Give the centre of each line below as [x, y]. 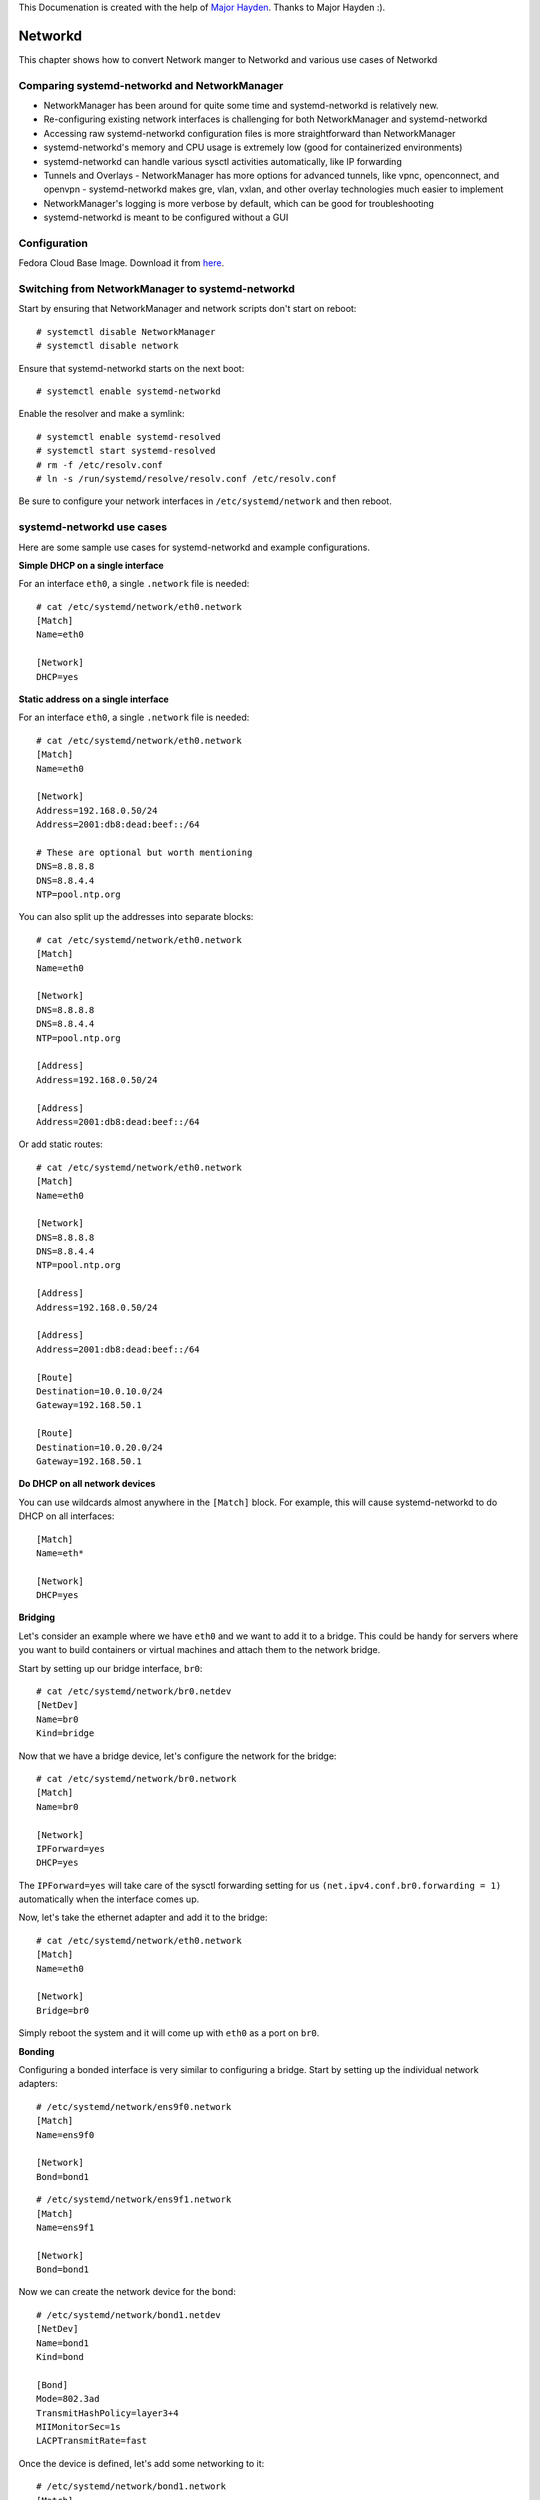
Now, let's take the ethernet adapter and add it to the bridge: [143, 1917]
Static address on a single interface [93, 699]
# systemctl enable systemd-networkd [129, 391]
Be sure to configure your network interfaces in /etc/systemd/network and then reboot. [205, 501]
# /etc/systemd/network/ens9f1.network [134, 2199]
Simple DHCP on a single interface [91, 565]
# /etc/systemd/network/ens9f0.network [134, 2106]
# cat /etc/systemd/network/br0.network [136, 1778]
